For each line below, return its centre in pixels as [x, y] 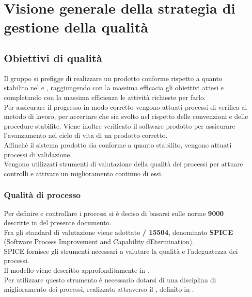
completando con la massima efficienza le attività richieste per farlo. [105, 97]
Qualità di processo [42, 195]
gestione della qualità [76, 27]
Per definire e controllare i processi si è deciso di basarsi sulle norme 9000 [114, 213]
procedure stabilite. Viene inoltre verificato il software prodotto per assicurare [120, 125]
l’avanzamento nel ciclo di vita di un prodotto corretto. [86, 135]
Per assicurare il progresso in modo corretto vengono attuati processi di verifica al [126, 107]
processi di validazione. [38, 154]
